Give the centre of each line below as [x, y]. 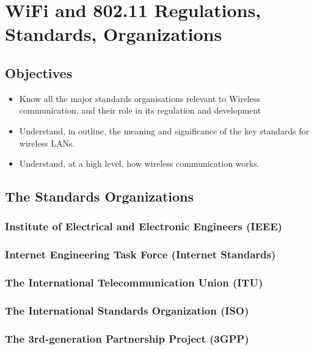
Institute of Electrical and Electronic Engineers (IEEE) [144, 226]
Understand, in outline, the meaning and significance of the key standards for [164, 130]
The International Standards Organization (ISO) [127, 310]
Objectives [39, 72]
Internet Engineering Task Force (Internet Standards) [141, 254]
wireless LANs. [47, 143]
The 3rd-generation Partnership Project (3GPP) [127, 338]
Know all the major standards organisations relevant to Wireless [140, 98]
